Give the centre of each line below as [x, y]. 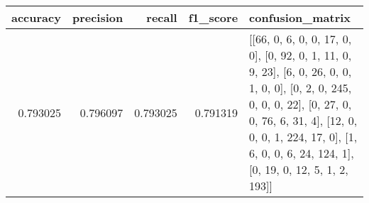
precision [98, 17]
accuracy [36, 17]
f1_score [213, 17]
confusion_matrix [300, 17]
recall [162, 17]
